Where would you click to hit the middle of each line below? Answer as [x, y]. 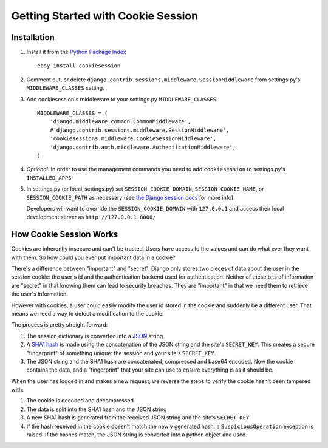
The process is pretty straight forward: [60, 325]
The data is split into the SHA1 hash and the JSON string [97, 409]
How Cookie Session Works [65, 235]
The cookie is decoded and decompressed [80, 401]
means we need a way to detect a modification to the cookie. [87, 313]
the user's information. [39, 294]
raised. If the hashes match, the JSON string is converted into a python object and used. [137, 435]
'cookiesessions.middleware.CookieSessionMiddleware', [133, 139]
